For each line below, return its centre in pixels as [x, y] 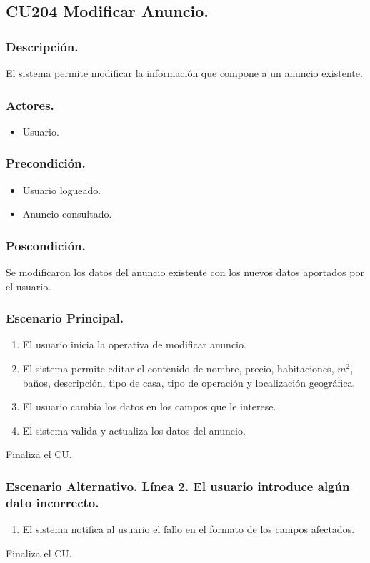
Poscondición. [46, 245]
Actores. [30, 105]
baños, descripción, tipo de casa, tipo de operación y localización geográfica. [189, 382]
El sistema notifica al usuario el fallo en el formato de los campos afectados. [189, 529]
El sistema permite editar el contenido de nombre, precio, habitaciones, [178, 369]
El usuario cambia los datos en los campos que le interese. [149, 406]
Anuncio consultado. [67, 214]
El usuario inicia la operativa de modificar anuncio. [134, 344]
